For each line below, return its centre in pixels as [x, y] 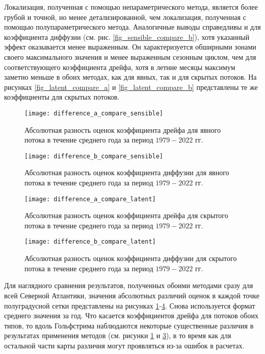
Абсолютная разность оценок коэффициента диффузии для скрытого [131, 258]
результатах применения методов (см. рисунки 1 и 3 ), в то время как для [118, 335]
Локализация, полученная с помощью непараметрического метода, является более [131, 7]
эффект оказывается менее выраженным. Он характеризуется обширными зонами [130, 47]
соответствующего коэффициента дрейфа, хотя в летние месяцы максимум [120, 67]
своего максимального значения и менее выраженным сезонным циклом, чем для [130, 56]
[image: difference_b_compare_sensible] [94, 156]
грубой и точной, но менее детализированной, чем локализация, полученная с [125, 17]
